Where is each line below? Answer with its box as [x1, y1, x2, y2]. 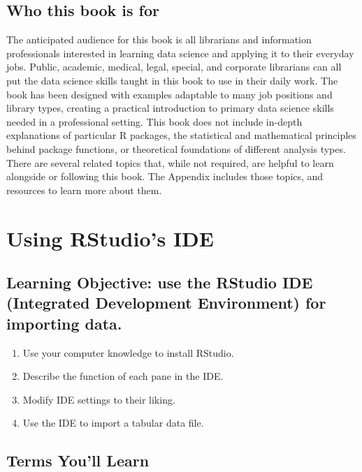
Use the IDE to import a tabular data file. [22, 415, 204, 430]
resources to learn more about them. [6, 182, 162, 197]
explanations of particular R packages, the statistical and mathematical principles [6, 128, 356, 142]
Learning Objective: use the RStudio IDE [6, 272, 313, 293]
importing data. [6, 312, 122, 334]
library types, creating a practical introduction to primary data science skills [6, 101, 334, 115]
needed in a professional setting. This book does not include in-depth [6, 114, 303, 128]
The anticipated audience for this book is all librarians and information [6, 32, 312, 47]
